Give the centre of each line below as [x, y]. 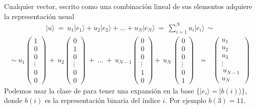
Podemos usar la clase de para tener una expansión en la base [99, 90]
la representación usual [39, 16]
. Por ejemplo [185, 100]
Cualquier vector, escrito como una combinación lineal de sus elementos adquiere [128, 6]
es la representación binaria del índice [103, 100]
